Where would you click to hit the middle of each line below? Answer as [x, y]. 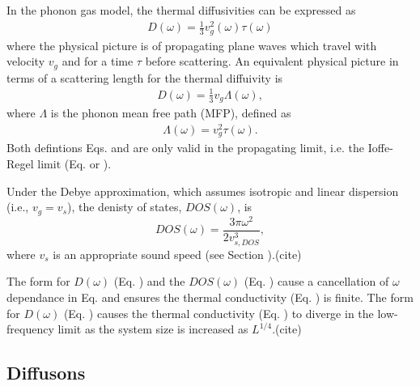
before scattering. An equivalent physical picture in [272, 61]
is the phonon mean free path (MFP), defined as [171, 113]
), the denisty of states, [125, 207]
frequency [30, 329]
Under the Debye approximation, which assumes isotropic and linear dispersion [203, 191]
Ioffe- [380, 148]
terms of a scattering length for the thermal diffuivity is [145, 77]
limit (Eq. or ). [74, 163]
